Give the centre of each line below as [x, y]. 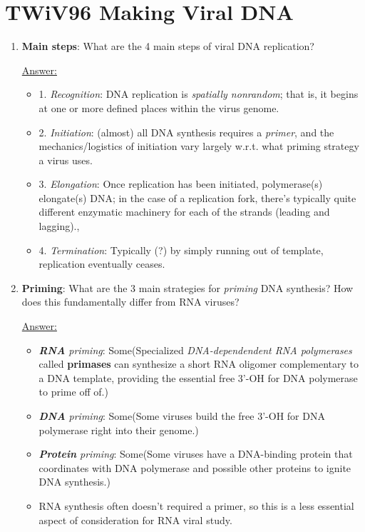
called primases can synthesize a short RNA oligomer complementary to [199, 364]
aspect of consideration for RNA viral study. [135, 520]
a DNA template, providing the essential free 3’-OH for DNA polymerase [198, 377]
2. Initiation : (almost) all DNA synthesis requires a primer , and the [186, 132]
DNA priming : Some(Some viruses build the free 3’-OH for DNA [182, 416]
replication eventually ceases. [102, 264]
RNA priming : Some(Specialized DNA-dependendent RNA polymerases [195, 350]
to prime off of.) [73, 392]
